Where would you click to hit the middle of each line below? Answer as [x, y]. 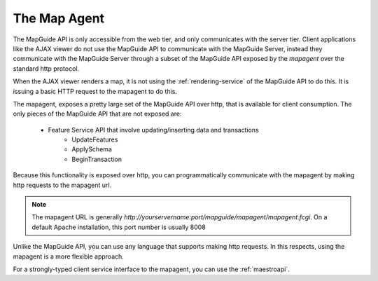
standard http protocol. [46, 68]
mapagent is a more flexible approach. [68, 256]
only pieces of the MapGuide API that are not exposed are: [97, 114]
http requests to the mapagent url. [62, 185]
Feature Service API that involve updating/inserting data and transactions [153, 130]
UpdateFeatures [95, 139]
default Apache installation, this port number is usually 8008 [119, 227]
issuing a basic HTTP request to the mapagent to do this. [95, 91]
